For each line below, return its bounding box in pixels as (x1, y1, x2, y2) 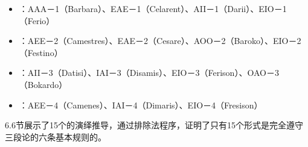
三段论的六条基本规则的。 (5, 130, 106, 143)
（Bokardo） (19, 78, 68, 90)
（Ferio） (19, 14, 55, 27)
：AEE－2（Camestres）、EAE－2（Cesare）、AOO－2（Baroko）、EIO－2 (19, 34, 301, 47)
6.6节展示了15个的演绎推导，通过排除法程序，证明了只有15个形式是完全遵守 (5, 119, 303, 131)
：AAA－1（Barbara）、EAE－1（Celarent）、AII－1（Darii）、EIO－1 (19, 2, 287, 14)
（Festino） (19, 46, 63, 58)
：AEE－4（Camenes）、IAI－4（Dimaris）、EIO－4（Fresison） (19, 98, 263, 111)
